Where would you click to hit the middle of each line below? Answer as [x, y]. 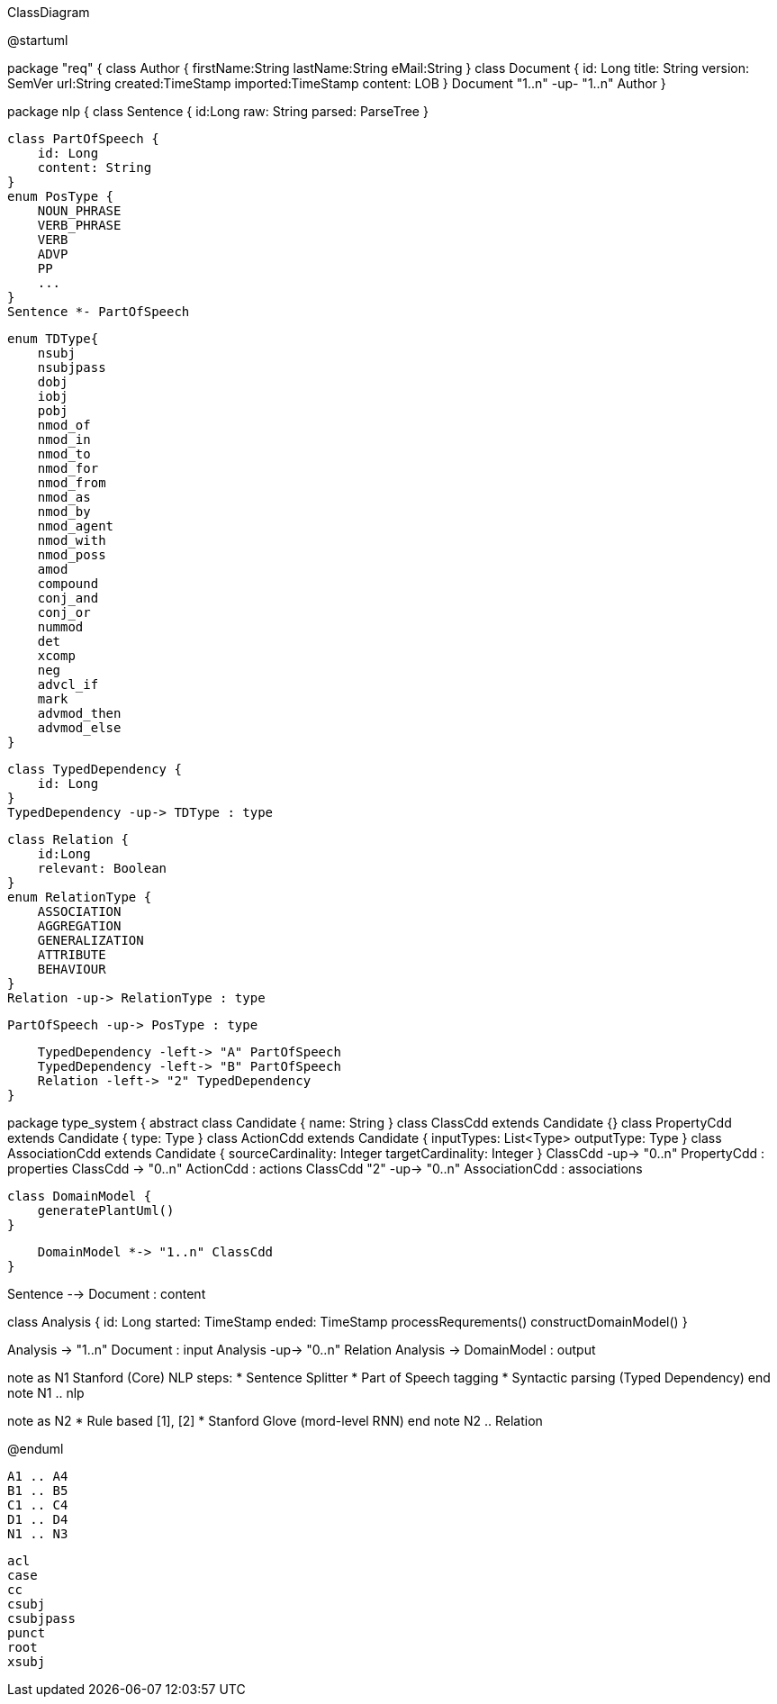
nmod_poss [72, 555]
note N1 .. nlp [46, 1393]
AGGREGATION [79, 926]
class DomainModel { [80, 1196]
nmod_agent [76, 526]
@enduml [36, 1449]
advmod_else [79, 728]
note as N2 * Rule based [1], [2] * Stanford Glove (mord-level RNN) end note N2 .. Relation [275, 1421]
